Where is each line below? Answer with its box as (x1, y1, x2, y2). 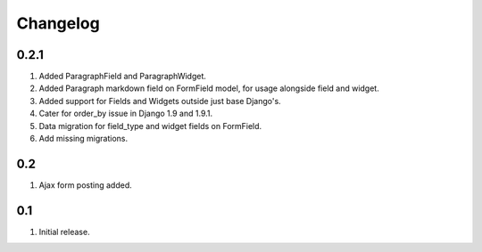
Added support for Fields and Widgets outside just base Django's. (38, 95, 281, 106)
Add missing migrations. (38, 134, 129, 144)
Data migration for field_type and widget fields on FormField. (38, 120, 262, 131)
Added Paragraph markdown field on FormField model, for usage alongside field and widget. (38, 83, 379, 93)
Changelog (16, 13, 100, 33)
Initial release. (38, 226, 90, 237)
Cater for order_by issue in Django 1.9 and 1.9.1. (38, 108, 213, 119)
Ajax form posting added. (38, 179, 133, 191)
